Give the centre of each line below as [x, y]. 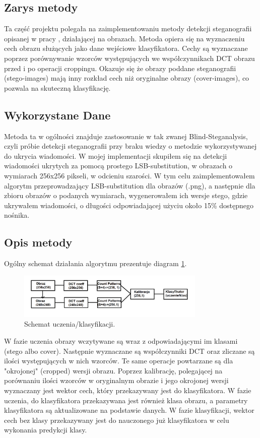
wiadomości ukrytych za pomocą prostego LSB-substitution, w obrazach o [118, 166]
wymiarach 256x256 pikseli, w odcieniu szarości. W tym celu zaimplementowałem [129, 175]
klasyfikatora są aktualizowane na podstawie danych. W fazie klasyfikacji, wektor [129, 410]
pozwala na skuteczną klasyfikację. [57, 87]
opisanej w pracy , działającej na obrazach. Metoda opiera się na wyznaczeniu [124, 38]
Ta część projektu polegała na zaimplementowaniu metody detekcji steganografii [128, 28]
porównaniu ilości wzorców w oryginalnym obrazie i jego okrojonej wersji [116, 380]
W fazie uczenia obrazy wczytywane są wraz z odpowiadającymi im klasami [121, 341]
